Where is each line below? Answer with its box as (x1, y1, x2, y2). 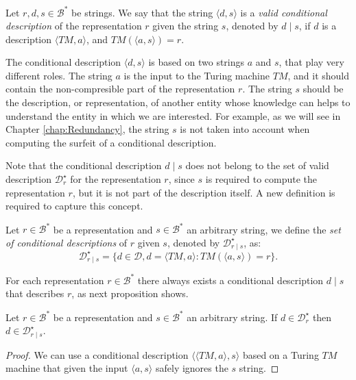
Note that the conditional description (5, 158, 162, 173)
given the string (152, 18, 219, 33)
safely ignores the (155, 361, 228, 375)
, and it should (287, 68, 350, 82)
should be (302, 81, 344, 96)
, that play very (278, 55, 344, 69)
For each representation (5, 273, 104, 287)
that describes (5, 286, 64, 301)
